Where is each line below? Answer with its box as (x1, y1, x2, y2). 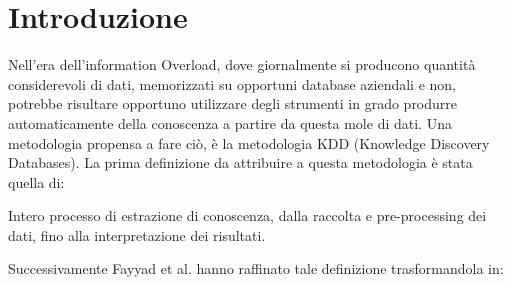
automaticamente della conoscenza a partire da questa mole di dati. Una (8, 112, 452, 133)
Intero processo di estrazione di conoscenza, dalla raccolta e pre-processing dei (8, 205, 487, 226)
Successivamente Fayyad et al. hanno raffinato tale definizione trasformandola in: (8, 258, 504, 279)
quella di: (8, 171, 65, 192)
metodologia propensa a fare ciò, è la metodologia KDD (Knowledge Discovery (8, 132, 490, 153)
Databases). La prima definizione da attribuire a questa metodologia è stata (8, 152, 473, 173)
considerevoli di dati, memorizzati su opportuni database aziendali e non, (8, 73, 456, 94)
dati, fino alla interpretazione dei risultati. (8, 224, 266, 245)
